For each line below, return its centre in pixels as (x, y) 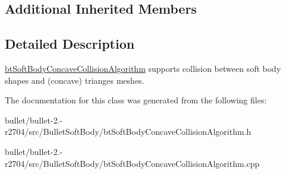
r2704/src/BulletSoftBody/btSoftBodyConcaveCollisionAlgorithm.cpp (132, 163)
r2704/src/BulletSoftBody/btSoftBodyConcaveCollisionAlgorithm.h (128, 132)
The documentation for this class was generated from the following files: (136, 100)
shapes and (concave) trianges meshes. (75, 80)
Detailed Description (70, 44)
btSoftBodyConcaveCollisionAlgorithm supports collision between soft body (143, 68)
